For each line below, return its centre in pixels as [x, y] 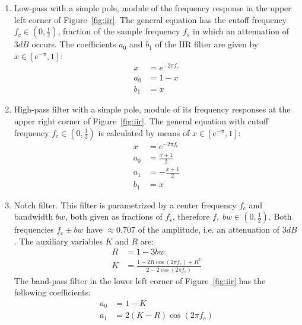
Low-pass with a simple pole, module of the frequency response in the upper [152, 8]
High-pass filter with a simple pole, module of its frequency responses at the [152, 109]
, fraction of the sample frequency [119, 31]
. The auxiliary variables [58, 241]
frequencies [34, 229]
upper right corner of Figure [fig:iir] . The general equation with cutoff [141, 121]
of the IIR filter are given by [207, 44]
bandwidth [34, 216]
